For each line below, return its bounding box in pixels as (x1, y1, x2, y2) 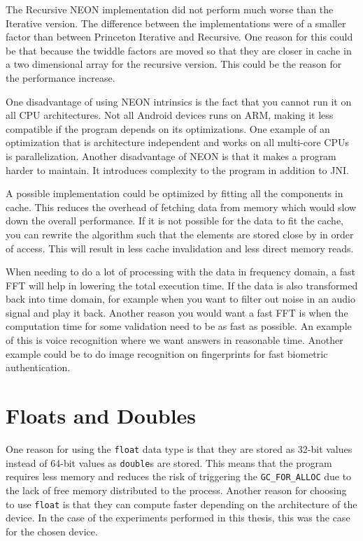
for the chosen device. (6, 524, 98, 538)
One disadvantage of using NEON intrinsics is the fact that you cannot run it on (6, 94, 352, 108)
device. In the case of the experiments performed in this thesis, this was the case (6, 510, 350, 525)
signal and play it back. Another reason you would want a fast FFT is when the (6, 305, 348, 319)
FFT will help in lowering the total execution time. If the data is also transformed (6, 277, 358, 292)
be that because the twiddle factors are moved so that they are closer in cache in (6, 43, 352, 57)
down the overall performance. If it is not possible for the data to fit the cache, (6, 213, 343, 228)
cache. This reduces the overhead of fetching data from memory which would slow (6, 199, 357, 214)
